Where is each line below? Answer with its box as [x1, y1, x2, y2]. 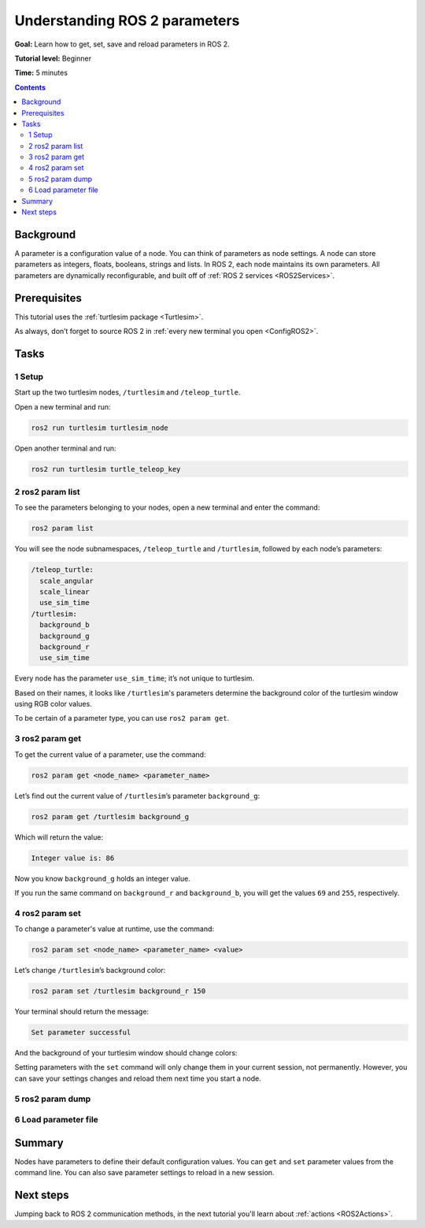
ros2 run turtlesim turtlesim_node [31, 423, 168, 432]
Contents [14, 83, 46, 92]
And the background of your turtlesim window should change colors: [14, 1048, 238, 1057]
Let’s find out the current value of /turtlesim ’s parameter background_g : [14, 791, 261, 800]
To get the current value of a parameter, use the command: [14, 749, 206, 759]
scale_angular [39, 576, 94, 585]
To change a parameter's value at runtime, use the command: [14, 924, 215, 933]
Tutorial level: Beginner [14, 54, 92, 63]
